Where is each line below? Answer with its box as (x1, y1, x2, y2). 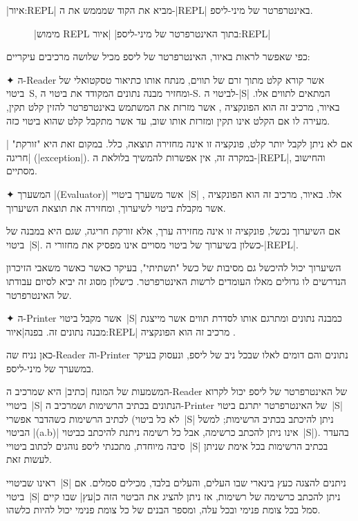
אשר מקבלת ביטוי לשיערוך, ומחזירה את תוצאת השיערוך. (6, 200, 226, 214)
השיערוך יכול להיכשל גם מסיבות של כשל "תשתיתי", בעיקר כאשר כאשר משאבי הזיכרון (6, 260, 341, 275)
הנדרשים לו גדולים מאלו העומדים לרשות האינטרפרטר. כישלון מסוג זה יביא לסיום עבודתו (6, 273, 346, 288)
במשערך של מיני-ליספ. (6, 360, 94, 375)
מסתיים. (6, 163, 37, 178)
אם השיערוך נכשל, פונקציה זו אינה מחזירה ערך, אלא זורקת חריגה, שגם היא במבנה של (6, 223, 341, 238)
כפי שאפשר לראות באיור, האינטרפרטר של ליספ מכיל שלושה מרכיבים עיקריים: (6, 49, 310, 64)
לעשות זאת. (6, 452, 52, 466)
